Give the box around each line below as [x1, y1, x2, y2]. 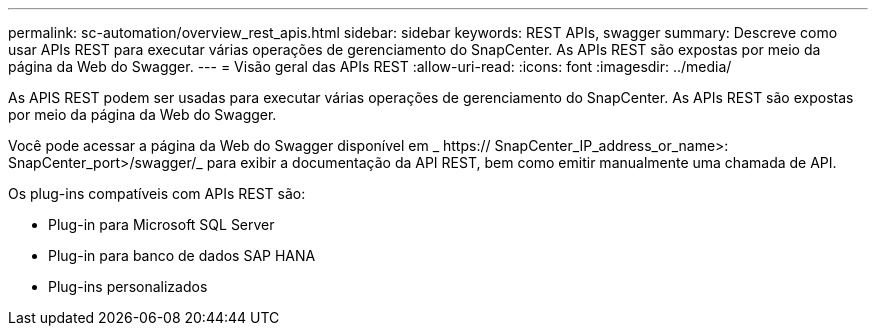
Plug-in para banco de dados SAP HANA [48, 247, 316, 264]
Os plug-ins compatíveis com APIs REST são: [8, 185, 306, 202]
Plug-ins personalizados [48, 278, 208, 295]
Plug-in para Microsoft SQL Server [48, 216, 275, 233]
